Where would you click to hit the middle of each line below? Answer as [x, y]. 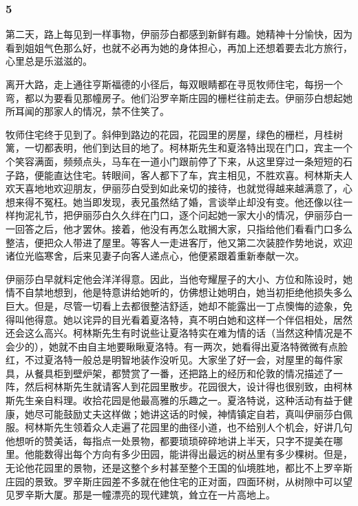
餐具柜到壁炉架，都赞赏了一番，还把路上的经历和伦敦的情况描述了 [183, 373]
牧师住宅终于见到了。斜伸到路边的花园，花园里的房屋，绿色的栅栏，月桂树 [174, 134]
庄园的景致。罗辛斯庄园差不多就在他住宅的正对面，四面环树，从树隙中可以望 [179, 481]
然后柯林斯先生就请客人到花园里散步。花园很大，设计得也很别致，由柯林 [188, 387]
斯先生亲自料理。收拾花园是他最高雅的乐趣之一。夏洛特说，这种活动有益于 [174, 400]
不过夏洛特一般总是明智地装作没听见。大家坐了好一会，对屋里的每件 [179, 360]
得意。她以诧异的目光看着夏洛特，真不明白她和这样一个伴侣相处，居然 [193, 319]
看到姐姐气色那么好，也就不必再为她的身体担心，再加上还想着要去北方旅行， [179, 47]
